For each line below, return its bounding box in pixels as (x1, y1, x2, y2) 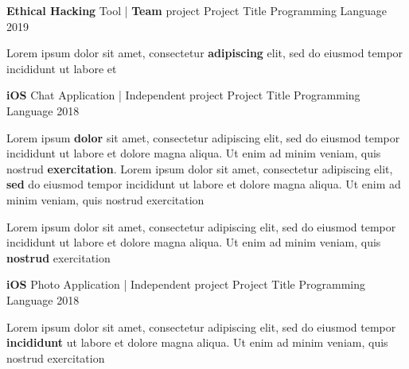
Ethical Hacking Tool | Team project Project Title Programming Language (6, 2, 388, 18)
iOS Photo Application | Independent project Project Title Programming (6, 276, 366, 293)
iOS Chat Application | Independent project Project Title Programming (6, 87, 360, 103)
